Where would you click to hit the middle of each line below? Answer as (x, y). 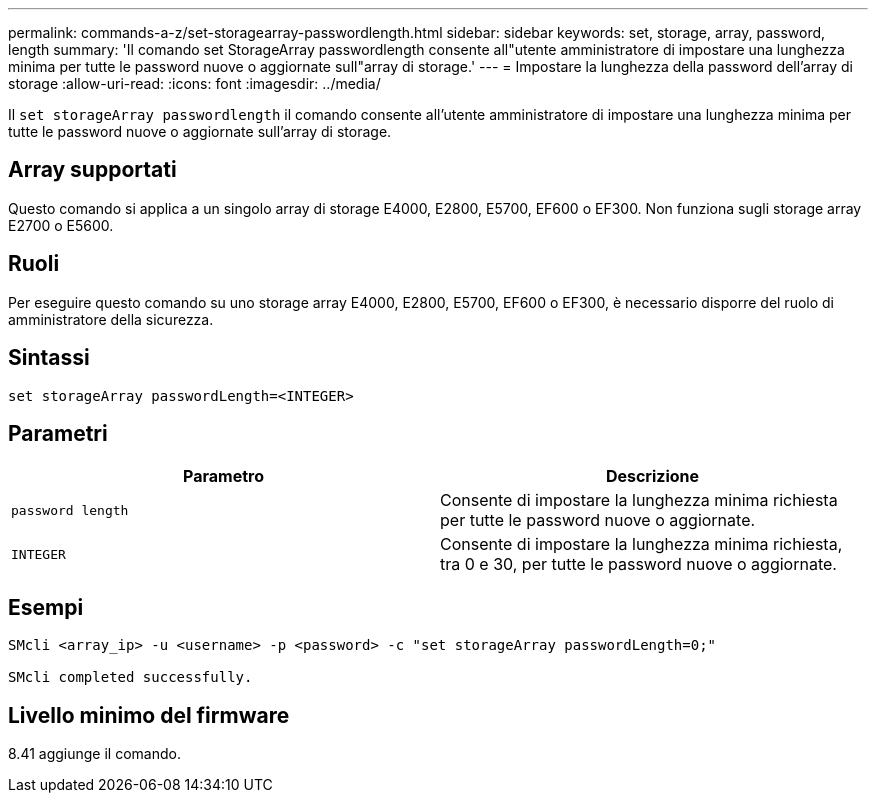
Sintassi (49, 358)
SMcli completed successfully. (130, 677)
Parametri (58, 433)
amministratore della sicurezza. (111, 319)
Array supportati (92, 170)
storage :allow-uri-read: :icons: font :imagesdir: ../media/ (194, 83)
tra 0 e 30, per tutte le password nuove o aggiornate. (638, 564)
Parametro (223, 476)
